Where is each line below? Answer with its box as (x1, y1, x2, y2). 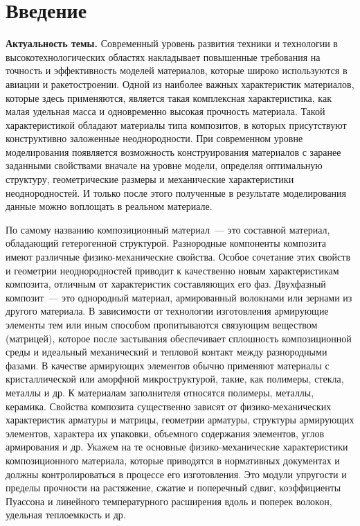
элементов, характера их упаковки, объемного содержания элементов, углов (6, 426, 325, 440)
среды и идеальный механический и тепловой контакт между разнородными (6, 344, 327, 359)
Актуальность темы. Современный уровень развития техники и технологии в (6, 36, 338, 51)
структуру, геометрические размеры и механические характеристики (6, 172, 294, 186)
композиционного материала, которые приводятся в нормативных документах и (6, 453, 340, 467)
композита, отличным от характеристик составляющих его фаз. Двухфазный (6, 277, 326, 291)
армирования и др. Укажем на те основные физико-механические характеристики (6, 439, 348, 454)
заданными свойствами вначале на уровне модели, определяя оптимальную (6, 158, 323, 173)
